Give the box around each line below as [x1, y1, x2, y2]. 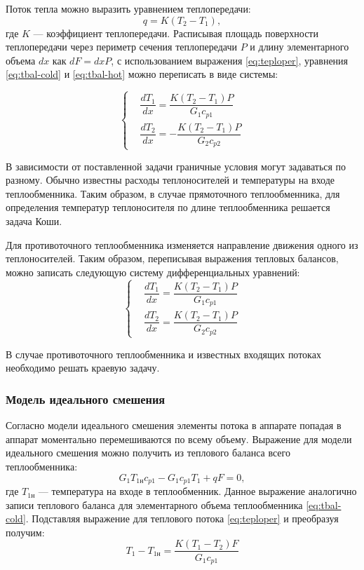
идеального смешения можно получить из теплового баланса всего [6, 445, 290, 460]
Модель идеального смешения [6, 390, 166, 407]
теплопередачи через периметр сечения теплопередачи [6, 39, 238, 54]
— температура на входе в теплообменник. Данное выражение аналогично [38, 484, 357, 498]
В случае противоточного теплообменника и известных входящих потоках [6, 346, 321, 361]
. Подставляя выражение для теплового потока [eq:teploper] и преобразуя [25, 511, 339, 526]
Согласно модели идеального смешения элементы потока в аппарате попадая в [6, 418, 342, 433]
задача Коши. [6, 213, 62, 228]
